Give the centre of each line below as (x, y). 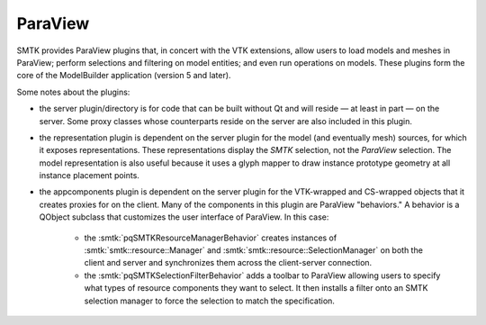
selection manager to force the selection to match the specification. (209, 301)
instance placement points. (89, 176)
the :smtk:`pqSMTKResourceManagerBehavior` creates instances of (211, 238)
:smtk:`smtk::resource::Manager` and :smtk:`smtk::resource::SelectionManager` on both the (253, 250)
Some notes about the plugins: (73, 92)
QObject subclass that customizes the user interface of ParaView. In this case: (184, 217)
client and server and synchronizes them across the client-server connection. (228, 263)
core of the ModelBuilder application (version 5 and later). (124, 76)
